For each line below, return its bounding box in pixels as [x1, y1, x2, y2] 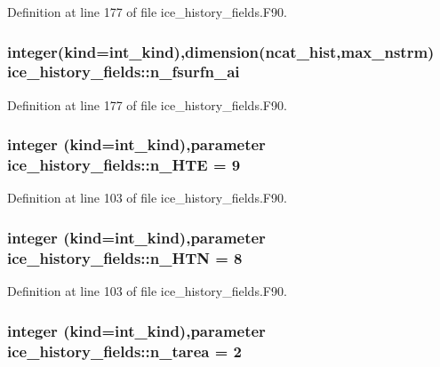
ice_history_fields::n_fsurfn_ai [7, 60, 240, 83]
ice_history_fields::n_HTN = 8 [7, 246, 243, 268]
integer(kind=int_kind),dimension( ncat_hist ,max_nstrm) [7, 40, 435, 62]
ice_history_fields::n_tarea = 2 [7, 339, 242, 362]
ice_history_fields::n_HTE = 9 [7, 154, 241, 176]
